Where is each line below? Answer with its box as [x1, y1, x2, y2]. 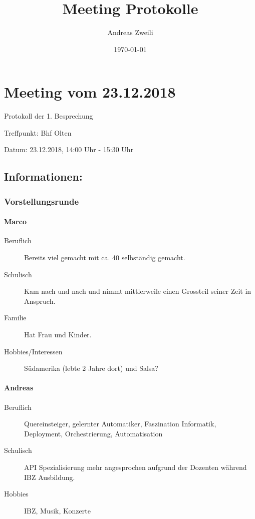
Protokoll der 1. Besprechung [4, 111, 93, 121]
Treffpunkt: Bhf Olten [4, 127, 72, 138]
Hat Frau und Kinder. [24, 329, 92, 340]
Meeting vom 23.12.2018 [4, 82, 176, 102]
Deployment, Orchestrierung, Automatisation [24, 428, 163, 438]
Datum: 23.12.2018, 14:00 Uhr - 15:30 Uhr [4, 144, 134, 155]
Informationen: [4, 169, 83, 184]
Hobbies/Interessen [4, 346, 63, 356]
